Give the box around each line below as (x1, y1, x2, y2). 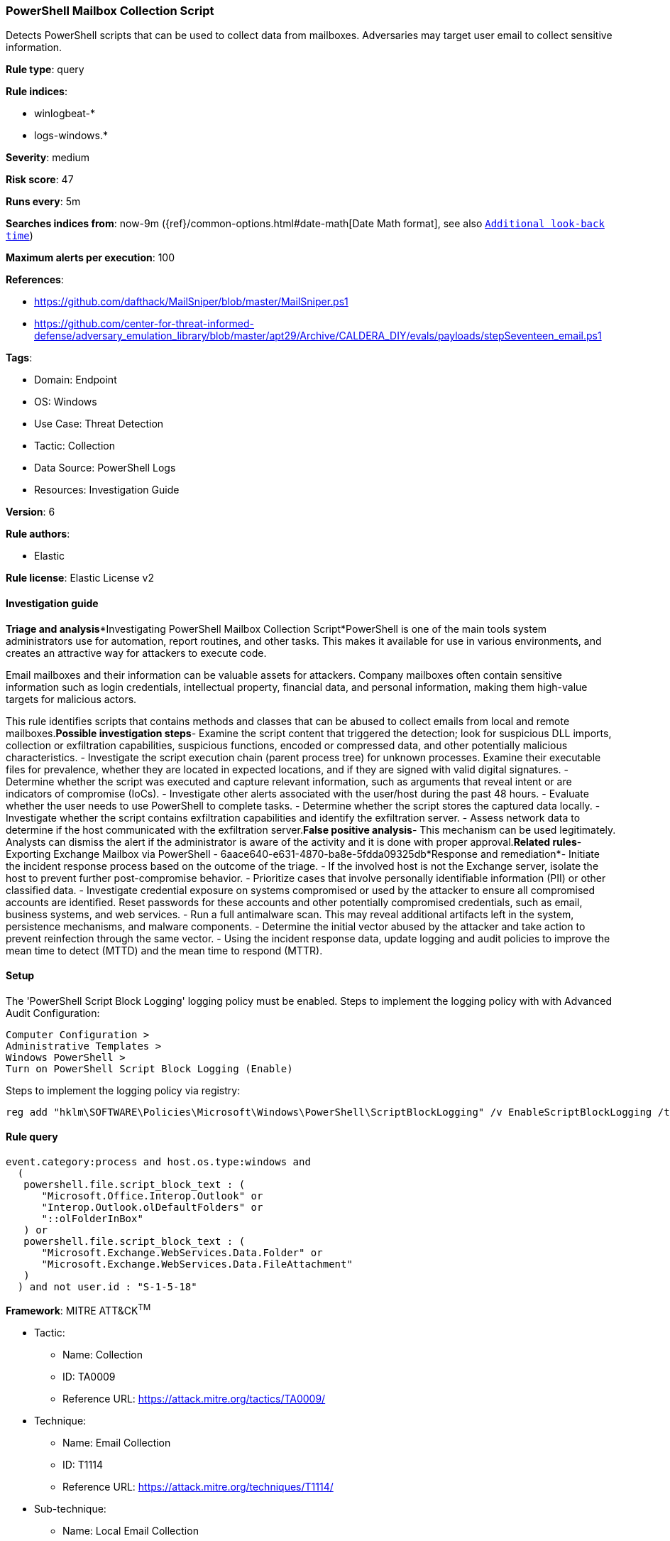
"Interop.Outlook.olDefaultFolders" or (41, 1202, 263, 1214)
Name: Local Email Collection (62, 1524, 199, 1537)
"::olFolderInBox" (41, 1213, 143, 1225)
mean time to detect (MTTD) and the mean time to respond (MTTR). (6, 944, 323, 957)
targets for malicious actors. (6, 692, 137, 705)
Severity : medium (6, 151, 90, 164)
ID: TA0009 (62, 1370, 116, 1383)
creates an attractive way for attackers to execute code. (6, 646, 267, 659)
